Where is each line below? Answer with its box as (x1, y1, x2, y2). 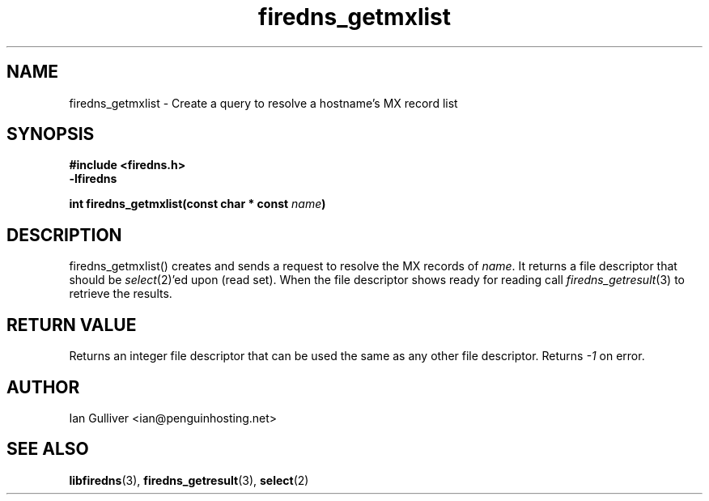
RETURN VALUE (6, 314, 137, 335)
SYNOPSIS (6, 124, 95, 145)
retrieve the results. (69, 287, 172, 301)
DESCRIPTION (6, 224, 122, 245)
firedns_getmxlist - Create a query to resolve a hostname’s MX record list (69, 96, 458, 110)
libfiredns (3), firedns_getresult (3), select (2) (69, 473, 309, 487)
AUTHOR (6, 376, 80, 397)
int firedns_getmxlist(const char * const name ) (69, 197, 326, 211)
